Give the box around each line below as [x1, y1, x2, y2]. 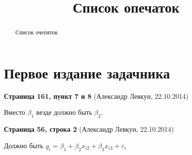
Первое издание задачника [4, 62, 170, 82]
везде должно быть [36, 107, 92, 117]
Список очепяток [15, 28, 58, 36]
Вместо [4, 107, 25, 117]
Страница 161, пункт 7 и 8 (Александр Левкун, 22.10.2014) [4, 91, 189, 101]
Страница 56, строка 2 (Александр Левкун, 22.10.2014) [4, 124, 174, 134]
